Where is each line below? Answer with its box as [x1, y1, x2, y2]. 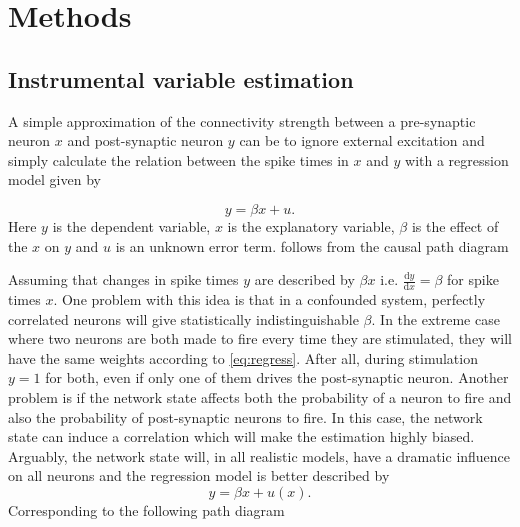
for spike [447, 269, 499, 290]
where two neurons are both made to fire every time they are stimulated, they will [8, 328, 512, 349]
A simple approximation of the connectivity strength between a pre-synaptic [8, 110, 476, 131]
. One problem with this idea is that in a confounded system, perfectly [53, 288, 486, 309]
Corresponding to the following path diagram [8, 499, 285, 520]
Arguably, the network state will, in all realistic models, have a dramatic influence [8, 445, 511, 466]
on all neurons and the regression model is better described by [8, 465, 390, 486]
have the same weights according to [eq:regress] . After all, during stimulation [8, 347, 478, 368]
